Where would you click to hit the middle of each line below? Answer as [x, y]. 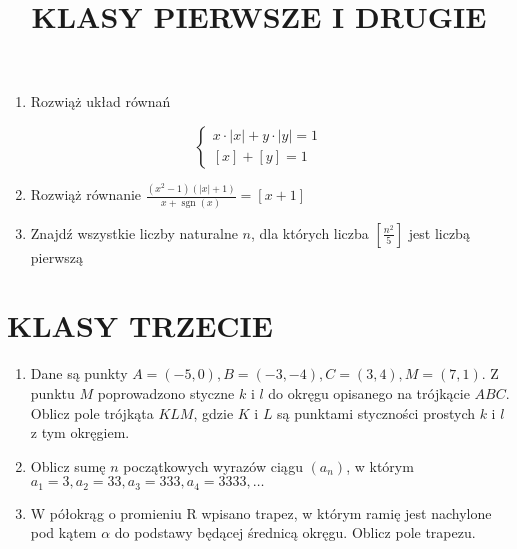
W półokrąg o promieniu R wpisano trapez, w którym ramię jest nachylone [261, 512]
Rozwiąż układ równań [100, 101]
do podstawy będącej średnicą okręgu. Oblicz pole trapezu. [295, 532]
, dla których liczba [309, 232]
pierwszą [57, 256]
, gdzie [213, 412]
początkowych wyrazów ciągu [213, 465]
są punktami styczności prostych [376, 412]
